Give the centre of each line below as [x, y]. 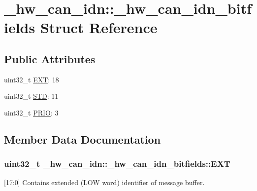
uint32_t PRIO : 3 [31, 112]
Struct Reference [99, 27]
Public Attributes [50, 58]
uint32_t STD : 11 [31, 96]
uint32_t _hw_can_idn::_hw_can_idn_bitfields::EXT [117, 164]
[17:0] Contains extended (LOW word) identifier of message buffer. [104, 182]
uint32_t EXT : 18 [32, 79]
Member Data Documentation [82, 139]
